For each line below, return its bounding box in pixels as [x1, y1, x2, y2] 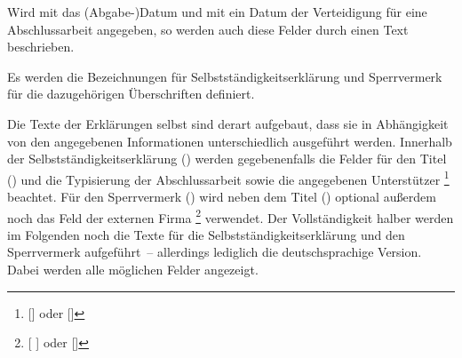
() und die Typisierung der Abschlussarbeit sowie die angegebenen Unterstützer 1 [7, 167, 450, 188]
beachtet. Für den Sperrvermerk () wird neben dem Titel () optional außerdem [7, 187, 436, 205]
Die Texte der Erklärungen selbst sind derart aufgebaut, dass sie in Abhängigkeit [7, 114, 449, 132]
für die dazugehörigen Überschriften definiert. [7, 84, 255, 103]
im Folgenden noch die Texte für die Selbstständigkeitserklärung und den [7, 225, 405, 243]
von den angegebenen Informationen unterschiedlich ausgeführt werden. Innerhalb [7, 131, 452, 150]
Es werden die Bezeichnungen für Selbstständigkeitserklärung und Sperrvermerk [7, 67, 442, 85]
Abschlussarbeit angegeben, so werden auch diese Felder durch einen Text [7, 20, 409, 38]
